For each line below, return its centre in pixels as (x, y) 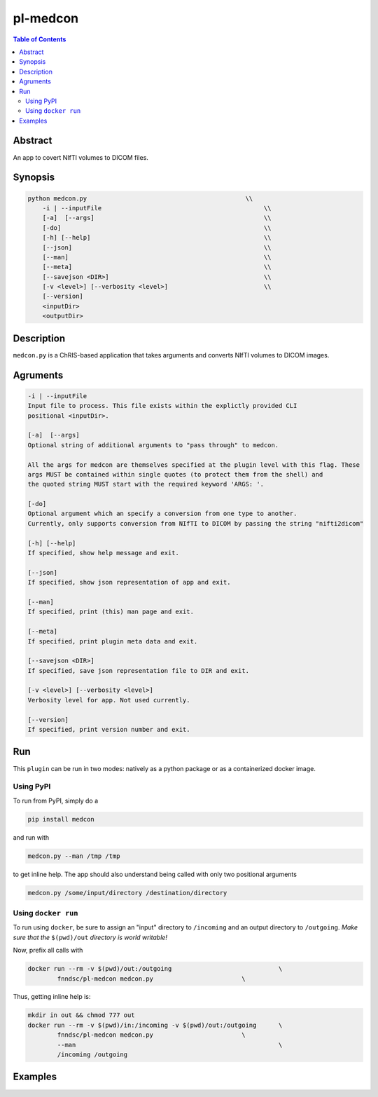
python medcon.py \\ (140, 198)
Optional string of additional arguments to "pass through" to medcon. (153, 445)
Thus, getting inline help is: (52, 997)
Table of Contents (40, 39)
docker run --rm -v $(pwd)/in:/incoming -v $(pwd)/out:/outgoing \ (155, 1025)
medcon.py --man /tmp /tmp (74, 856)
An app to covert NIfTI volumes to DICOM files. (80, 157)
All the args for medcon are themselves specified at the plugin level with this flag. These (194, 465)
